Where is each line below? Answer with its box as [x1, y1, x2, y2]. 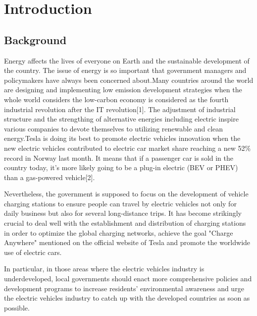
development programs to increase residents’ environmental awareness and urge [4, 283, 244, 293]
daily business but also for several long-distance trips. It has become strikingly [4, 208, 242, 218]
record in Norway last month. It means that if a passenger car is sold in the [4, 152, 234, 163]
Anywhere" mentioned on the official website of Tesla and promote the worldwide [4, 237, 251, 248]
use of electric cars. [4, 247, 62, 257]
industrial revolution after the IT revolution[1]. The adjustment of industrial [4, 104, 236, 114]
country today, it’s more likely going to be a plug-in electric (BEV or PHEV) [4, 162, 238, 173]
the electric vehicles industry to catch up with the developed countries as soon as [4, 293, 250, 303]
